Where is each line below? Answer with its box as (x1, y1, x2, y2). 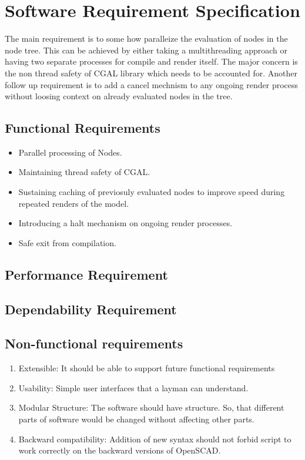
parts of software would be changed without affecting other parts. (18, 413, 254, 425)
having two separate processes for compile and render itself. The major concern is (5, 55, 298, 68)
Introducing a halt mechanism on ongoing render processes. (18, 217, 233, 229)
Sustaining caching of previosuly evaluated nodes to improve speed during (18, 186, 285, 198)
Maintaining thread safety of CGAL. (18, 166, 150, 178)
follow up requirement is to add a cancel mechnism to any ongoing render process (5, 78, 299, 90)
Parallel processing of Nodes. (18, 146, 122, 158)
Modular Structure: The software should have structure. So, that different (18, 401, 284, 414)
